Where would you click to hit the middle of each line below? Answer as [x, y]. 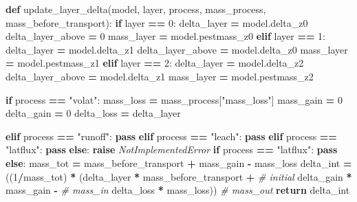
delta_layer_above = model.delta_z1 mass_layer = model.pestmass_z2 [160, 76]
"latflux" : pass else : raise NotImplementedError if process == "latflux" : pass [172, 149]
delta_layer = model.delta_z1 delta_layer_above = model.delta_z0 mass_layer [177, 49]
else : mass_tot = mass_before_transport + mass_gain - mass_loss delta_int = [179, 162]
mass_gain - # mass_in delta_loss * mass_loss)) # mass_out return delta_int [178, 190]
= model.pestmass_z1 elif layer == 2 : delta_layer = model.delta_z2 [155, 63]
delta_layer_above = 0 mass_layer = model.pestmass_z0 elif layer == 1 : [166, 36]
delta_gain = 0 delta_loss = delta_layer [93, 113]
